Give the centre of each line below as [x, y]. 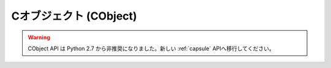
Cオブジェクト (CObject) [74, 16]
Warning [39, 37]
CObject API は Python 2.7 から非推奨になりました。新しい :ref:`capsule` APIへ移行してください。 [151, 48]
